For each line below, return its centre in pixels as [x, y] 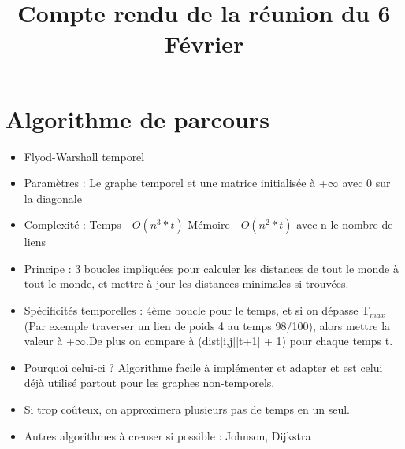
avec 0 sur [366, 183]
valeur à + [50, 341]
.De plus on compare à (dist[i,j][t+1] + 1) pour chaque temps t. [240, 341]
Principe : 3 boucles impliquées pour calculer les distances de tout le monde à [211, 268]
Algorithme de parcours [137, 118]
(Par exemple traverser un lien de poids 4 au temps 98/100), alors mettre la [207, 325]
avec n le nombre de [345, 224]
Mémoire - [213, 224]
